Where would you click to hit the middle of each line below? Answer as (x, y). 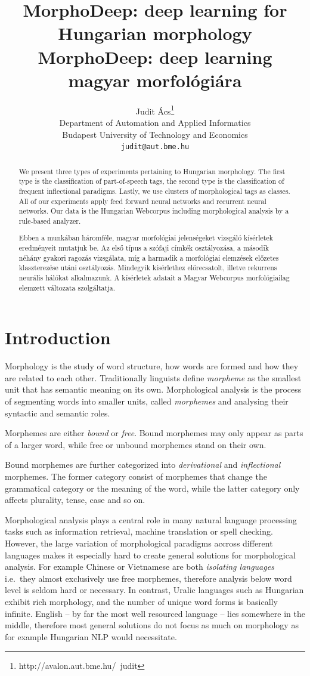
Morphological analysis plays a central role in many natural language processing (151, 519)
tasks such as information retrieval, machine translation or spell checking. (139, 531)
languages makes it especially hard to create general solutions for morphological (150, 555)
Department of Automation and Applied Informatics (155, 122)
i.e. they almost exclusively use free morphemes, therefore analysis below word (148, 578)
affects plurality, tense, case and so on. (75, 500)
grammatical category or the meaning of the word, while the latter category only (152, 488)
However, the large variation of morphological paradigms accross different (139, 543)
